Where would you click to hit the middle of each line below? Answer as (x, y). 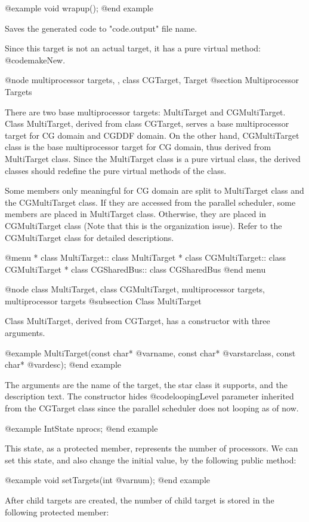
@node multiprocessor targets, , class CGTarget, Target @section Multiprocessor (152, 80)
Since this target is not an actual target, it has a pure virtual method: (133, 48)
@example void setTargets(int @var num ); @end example (108, 480)
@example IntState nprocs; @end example (81, 428)
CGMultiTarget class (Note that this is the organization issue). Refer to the (143, 225)
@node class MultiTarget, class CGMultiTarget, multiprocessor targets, (135, 289)
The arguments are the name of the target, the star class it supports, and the (146, 384)
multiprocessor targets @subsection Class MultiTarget (103, 300)
